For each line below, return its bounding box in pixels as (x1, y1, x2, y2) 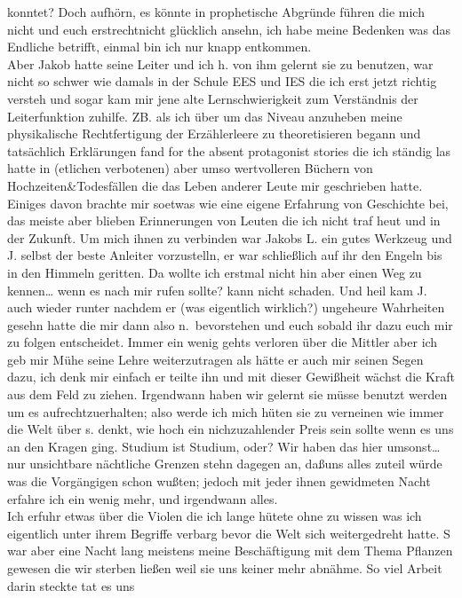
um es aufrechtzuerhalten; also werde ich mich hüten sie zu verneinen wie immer (7, 402, 444, 421)
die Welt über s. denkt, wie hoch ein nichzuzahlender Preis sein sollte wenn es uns (7, 420, 454, 438)
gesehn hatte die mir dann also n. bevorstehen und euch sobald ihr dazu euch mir (7, 315, 453, 334)
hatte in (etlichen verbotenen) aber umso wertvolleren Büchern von (7, 159, 373, 177)
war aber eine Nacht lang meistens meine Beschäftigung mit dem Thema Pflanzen (7, 541, 453, 560)
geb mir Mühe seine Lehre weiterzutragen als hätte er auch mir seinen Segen (7, 350, 424, 368)
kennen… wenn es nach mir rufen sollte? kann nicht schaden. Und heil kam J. (7, 280, 427, 299)
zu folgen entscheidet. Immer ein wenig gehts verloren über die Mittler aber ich (7, 333, 438, 351)
